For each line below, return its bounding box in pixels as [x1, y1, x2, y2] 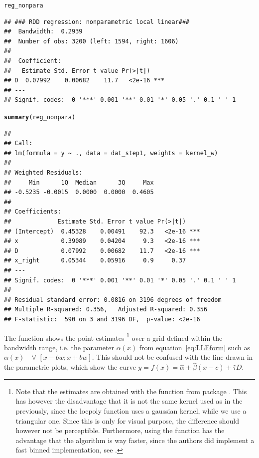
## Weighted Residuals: [4, 169, 83, 177]
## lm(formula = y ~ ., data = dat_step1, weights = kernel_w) [4, 149, 218, 157]
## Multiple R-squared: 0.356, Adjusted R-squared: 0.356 [4, 306, 208, 313]
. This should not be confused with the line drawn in [92, 352, 253, 362]
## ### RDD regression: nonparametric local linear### [4, 18, 190, 25]
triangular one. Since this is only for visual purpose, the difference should [15, 415, 240, 426]
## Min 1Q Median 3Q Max [4, 179, 154, 186]
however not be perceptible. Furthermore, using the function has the [15, 425, 225, 436]
